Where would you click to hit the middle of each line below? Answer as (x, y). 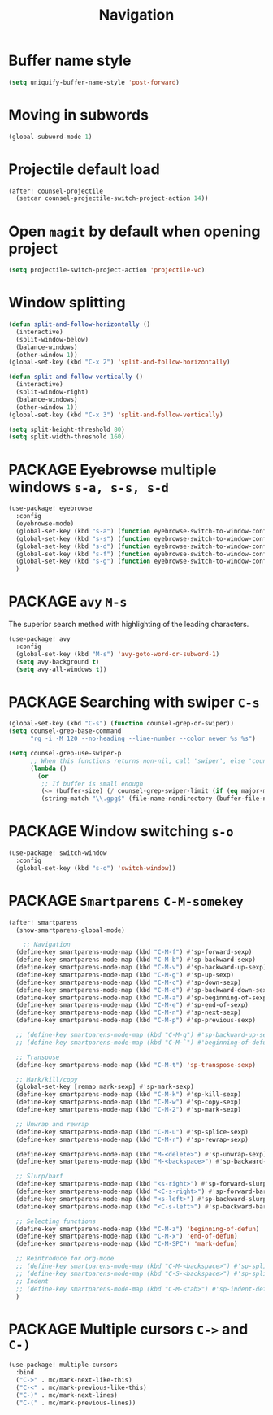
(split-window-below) (52, 339)
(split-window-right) (52, 392)
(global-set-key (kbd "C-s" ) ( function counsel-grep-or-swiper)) (121, 724)
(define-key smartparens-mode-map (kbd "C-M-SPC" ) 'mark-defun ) (127, 1244)
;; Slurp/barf (39, 1177)
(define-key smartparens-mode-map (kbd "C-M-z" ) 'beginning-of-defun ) (138, 1229)
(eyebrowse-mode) (45, 524)
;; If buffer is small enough (92, 784)
